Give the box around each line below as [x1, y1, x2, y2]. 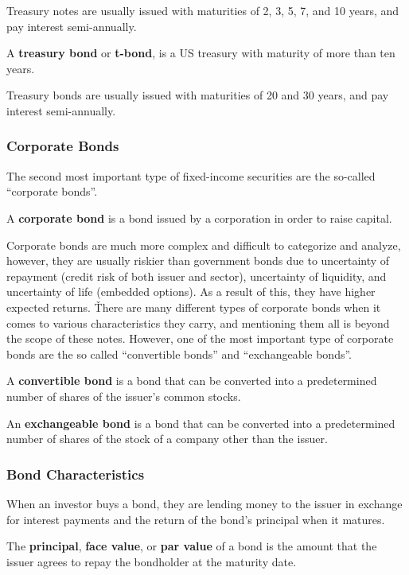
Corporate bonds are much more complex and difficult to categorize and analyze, [6, 236, 401, 253]
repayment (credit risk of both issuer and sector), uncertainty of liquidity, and [6, 267, 387, 284]
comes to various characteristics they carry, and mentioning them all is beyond [6, 314, 390, 331]
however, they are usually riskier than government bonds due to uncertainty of [6, 252, 390, 269]
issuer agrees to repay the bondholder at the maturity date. [6, 553, 297, 569]
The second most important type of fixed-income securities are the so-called [6, 167, 376, 184]
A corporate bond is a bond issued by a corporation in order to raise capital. [6, 209, 392, 226]
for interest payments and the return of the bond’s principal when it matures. [6, 511, 385, 527]
